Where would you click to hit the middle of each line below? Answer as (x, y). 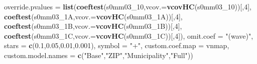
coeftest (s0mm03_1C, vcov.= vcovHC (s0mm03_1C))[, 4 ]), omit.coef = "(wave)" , (129, 35)
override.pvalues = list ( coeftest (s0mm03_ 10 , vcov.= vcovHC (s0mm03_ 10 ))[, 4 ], (128, 6)
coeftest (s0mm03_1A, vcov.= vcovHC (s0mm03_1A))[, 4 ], (93, 16)
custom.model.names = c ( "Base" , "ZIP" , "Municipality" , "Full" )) (99, 55)
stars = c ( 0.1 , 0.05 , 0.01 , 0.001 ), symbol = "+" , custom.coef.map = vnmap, (117, 45)
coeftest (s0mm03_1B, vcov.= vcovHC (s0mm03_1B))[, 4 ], (93, 26)
